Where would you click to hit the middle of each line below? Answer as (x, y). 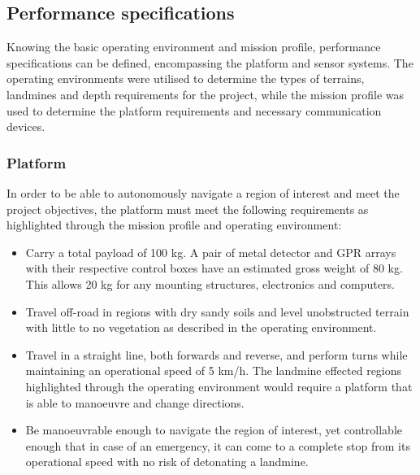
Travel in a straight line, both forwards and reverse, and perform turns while (216, 354)
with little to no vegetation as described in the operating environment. (201, 327)
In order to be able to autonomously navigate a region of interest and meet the (203, 192)
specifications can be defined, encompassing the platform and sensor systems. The (210, 62)
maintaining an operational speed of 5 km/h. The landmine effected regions (214, 370)
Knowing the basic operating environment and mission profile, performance (194, 47)
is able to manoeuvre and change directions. (135, 402)
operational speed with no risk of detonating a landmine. (167, 462)
